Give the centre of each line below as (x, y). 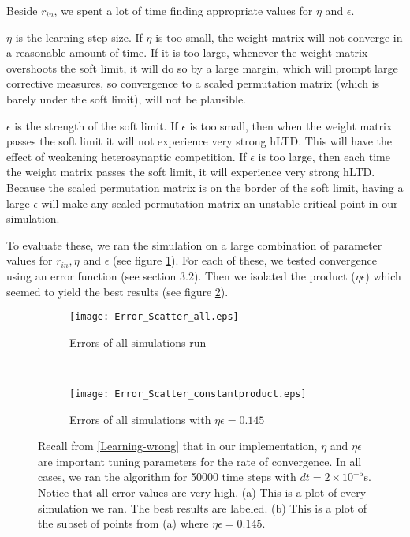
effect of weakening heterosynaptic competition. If (127, 156)
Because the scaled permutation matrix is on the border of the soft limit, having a (205, 187)
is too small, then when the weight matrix (291, 125)
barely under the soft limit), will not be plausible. (126, 98)
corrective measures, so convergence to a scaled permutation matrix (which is (193, 83)
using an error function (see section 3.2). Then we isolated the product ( (181, 275)
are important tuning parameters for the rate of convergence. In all (200, 461)
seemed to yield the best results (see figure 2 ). (117, 291)
